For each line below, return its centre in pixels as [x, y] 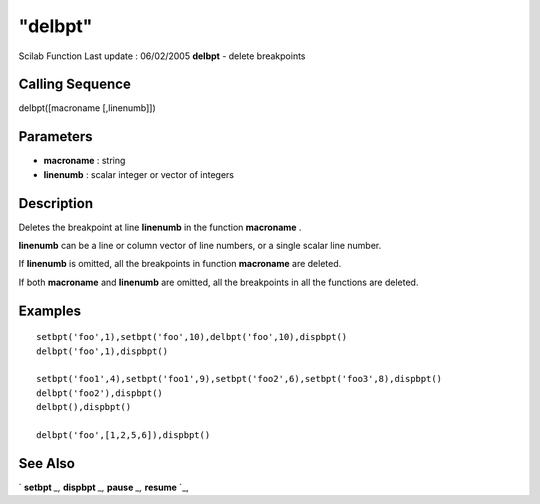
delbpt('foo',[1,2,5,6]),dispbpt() [123, 434]
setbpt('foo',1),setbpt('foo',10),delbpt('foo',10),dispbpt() [192, 337]
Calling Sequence [75, 84]
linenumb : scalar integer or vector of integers [139, 174]
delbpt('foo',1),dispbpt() [102, 351]
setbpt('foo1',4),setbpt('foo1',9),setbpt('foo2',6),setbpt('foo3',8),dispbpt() [239, 379]
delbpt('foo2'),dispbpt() [100, 393]
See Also [46, 463]
